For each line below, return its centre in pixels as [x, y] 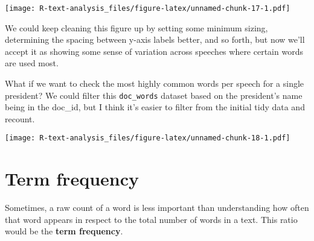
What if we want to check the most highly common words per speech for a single [155, 83]
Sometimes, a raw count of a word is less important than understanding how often [157, 208]
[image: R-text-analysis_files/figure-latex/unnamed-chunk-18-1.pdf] [148, 138]
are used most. [32, 63]
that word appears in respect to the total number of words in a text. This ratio [151, 219]
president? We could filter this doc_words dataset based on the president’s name [154, 95]
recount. [20, 118]
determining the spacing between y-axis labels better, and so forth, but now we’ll [155, 39]
